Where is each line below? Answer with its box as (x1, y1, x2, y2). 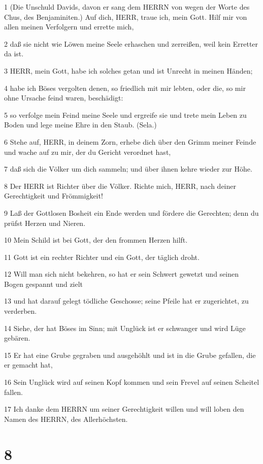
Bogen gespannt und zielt (4, 278, 83, 289)
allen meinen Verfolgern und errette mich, (4, 21, 134, 32)
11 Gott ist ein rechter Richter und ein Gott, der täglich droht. (4, 251, 200, 262)
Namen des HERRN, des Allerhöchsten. (4, 413, 128, 424)
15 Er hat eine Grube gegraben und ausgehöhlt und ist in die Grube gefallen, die (4, 349, 256, 360)
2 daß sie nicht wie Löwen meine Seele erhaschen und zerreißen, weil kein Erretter (4, 38, 258, 49)
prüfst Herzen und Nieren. (4, 217, 86, 228)
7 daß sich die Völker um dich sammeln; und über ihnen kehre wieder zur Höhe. (4, 163, 252, 174)
